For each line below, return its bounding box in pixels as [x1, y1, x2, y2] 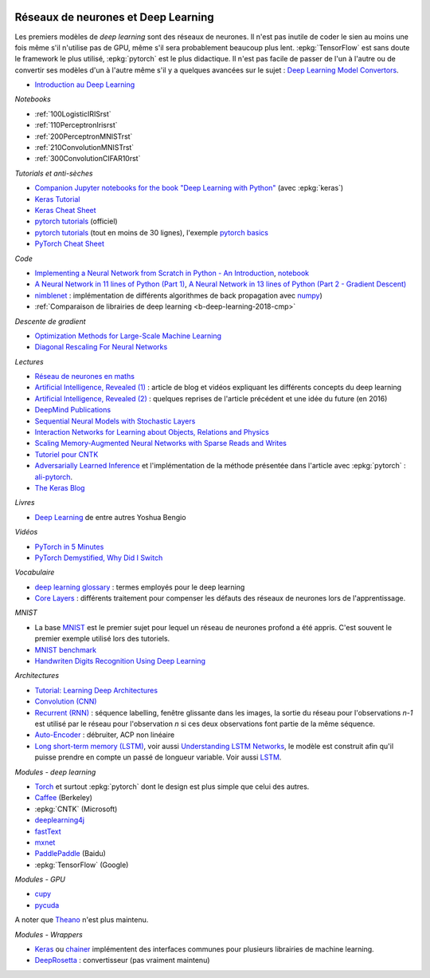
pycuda [34, 900, 60, 909]
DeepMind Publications [34, 405, 111, 415]
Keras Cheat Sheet [34, 205, 96, 215]
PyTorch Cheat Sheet [34, 239, 105, 249]
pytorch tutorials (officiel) [34, 216, 119, 227]
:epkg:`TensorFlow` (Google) [34, 860, 129, 870]
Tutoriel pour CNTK [34, 449, 99, 459]
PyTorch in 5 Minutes [34, 542, 104, 551]
